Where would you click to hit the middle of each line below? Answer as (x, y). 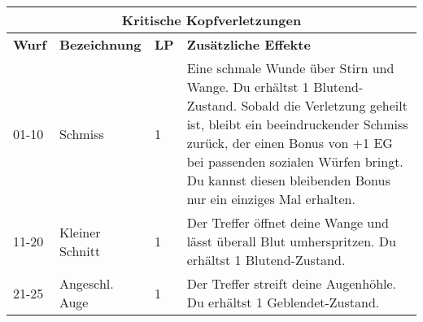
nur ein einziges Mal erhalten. (271, 199)
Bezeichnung (100, 44)
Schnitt (80, 250)
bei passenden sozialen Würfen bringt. (295, 161)
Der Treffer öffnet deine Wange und (288, 222)
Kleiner (80, 232)
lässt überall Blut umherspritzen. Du (291, 241)
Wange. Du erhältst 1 (248, 87)
